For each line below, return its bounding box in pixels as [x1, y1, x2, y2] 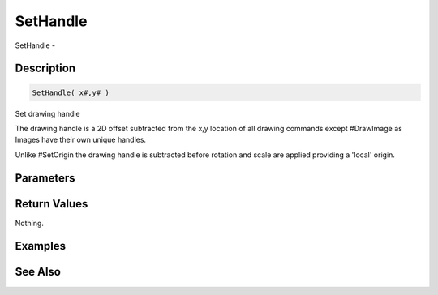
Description [15, 62, 76, 75]
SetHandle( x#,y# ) [32, 88, 109, 97]
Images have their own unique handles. [15, 135, 146, 145]
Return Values [15, 197, 88, 211]
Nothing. [15, 218, 45, 228]
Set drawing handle [15, 109, 80, 118]
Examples [15, 239, 67, 253]
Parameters [15, 171, 75, 185]
